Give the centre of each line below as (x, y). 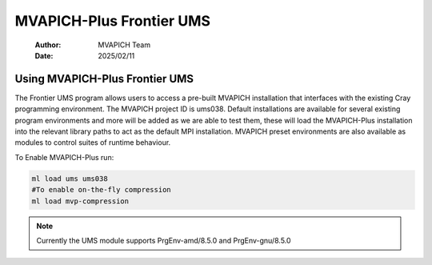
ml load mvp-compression (80, 201)
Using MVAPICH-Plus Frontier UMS (104, 79)
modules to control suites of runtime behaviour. (93, 143)
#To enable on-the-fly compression (101, 190)
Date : (44, 55)
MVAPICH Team (124, 45)
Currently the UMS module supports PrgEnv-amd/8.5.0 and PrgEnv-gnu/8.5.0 (164, 240)
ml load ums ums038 (70, 179)
